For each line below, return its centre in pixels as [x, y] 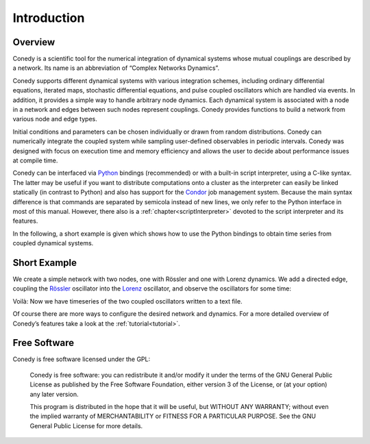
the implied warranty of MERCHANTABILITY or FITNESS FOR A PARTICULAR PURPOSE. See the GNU [173, 416]
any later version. [54, 394]
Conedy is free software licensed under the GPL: [82, 359]
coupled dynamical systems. [53, 243]
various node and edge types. [55, 119]
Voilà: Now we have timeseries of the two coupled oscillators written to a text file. [127, 301]
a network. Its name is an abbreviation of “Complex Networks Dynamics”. [116, 68]
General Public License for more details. [86, 425]
